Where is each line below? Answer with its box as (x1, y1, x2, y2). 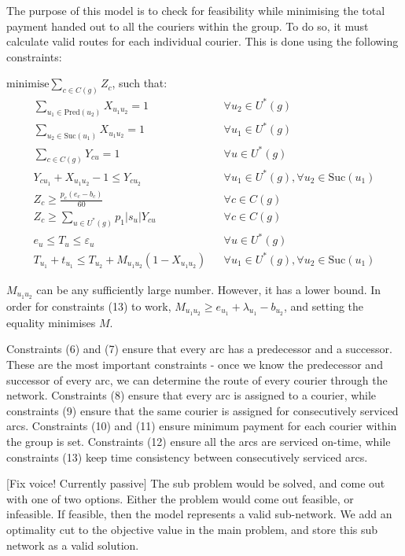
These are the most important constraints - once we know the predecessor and (6, 356, 383, 373)
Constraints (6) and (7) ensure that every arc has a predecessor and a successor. (6, 341, 392, 357)
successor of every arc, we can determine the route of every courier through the (6, 371, 388, 388)
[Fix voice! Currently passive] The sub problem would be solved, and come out (6, 475, 385, 492)
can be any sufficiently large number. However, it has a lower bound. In (36, 281, 381, 297)
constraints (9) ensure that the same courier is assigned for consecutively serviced (6, 402, 399, 418)
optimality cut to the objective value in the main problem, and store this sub (6, 521, 378, 537)
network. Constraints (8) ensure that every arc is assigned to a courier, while (6, 387, 377, 403)
